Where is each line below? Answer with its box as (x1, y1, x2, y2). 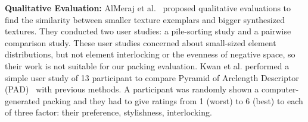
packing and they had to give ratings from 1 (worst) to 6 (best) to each (42, 94, 303, 107)
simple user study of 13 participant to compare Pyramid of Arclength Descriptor (5, 71, 299, 84)
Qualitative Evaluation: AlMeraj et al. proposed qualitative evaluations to (5, 2, 291, 14)
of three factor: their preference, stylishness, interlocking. (5, 106, 212, 118)
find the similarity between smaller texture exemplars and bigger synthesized (5, 13, 285, 25)
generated (5, 94, 41, 107)
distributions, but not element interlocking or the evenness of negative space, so (5, 48, 295, 60)
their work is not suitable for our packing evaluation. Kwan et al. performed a (5, 59, 290, 72)
